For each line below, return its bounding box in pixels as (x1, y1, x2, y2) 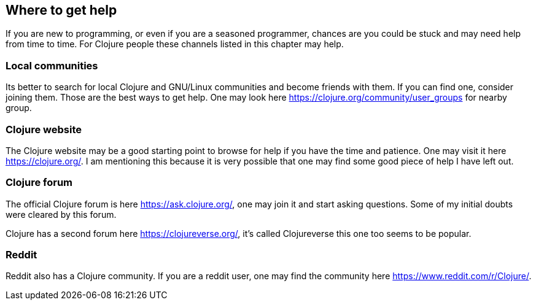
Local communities (6, 59, 98, 72)
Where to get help (6, 2, 117, 18)
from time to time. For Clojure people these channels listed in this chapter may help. (6, 39, 344, 50)
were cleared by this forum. (6, 209, 117, 220)
